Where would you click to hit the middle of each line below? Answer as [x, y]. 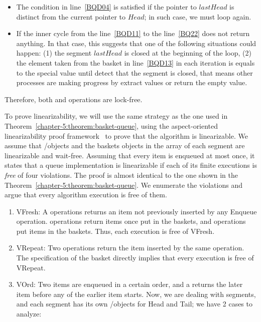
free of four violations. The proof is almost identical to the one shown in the [121, 175]
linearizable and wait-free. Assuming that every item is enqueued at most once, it [130, 155]
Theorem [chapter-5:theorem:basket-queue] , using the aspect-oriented [111, 125]
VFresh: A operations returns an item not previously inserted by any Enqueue [137, 211]
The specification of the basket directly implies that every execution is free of [135, 258]
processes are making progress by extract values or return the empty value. [132, 82]
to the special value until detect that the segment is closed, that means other [135, 72]
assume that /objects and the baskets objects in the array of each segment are [125, 145]
